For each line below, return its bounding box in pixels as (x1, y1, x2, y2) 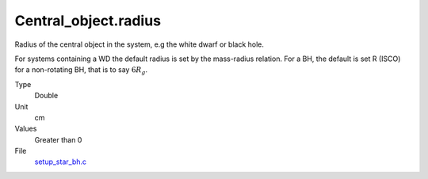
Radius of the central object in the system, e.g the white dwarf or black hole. (14, 40, 265, 49)
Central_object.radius (14, 12, 162, 29)
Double (34, 91, 59, 101)
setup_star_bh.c (34, 157, 87, 166)
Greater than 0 (34, 135, 82, 144)
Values (14, 124, 37, 134)
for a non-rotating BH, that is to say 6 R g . (14, 65, 148, 77)
